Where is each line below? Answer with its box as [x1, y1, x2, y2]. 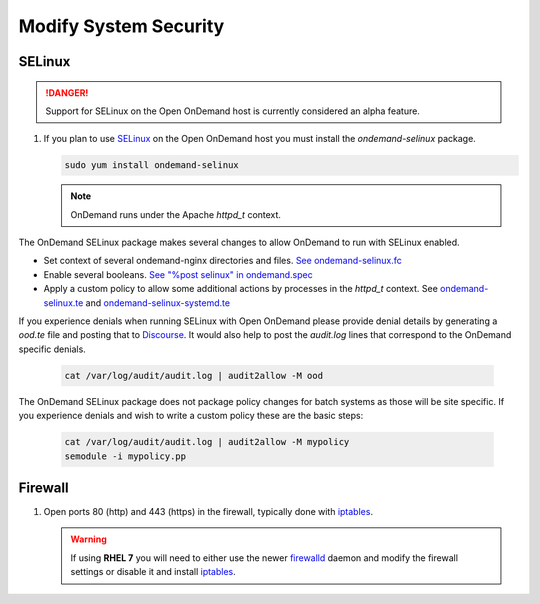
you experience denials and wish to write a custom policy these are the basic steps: [18, 410, 364, 422]
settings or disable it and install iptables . [70, 566, 237, 578]
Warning [70, 533, 107, 545]
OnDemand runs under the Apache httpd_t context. [70, 208, 282, 220]
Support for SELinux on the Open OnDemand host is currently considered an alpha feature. [45, 105, 420, 117]
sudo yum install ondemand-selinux [64, 160, 239, 171]
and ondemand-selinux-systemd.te [85, 296, 230, 309]
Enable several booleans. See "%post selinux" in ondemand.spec [43, 268, 314, 280]
